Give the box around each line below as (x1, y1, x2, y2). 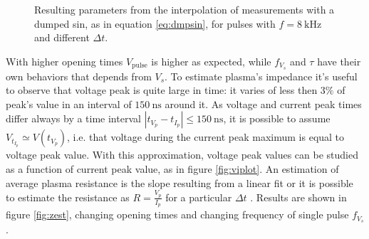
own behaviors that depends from (6, 68, 152, 83)
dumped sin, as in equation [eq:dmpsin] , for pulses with (34, 16, 276, 31)
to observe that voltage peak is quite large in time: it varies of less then (6, 83, 318, 97)
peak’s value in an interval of (6, 96, 132, 111)
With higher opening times (6, 53, 123, 68)
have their (317, 53, 361, 68)
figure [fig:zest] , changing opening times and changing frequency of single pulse (6, 207, 349, 222)
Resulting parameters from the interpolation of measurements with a (34, 2, 335, 16)
